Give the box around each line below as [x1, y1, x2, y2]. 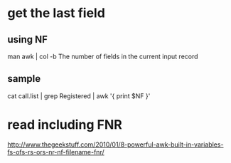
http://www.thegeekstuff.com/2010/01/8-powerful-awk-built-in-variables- [7, 140, 224, 149]
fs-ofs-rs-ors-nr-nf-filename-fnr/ [7, 147, 104, 156]
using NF [7, 33, 48, 46]
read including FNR [7, 117, 122, 132]
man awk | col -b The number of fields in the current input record [7, 52, 198, 61]
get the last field [7, 5, 105, 21]
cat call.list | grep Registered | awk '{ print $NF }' [7, 91, 151, 100]
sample [7, 73, 41, 85]
